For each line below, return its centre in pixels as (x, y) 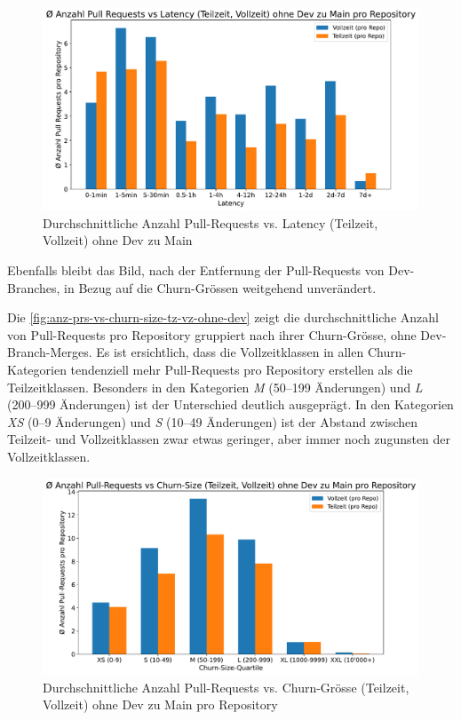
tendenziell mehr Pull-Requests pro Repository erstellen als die (242, 369)
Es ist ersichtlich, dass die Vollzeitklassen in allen (230, 352)
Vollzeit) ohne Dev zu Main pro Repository (160, 704)
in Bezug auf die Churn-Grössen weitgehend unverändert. (220, 287)
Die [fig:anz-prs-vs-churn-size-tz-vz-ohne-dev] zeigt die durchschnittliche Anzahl (223, 317)
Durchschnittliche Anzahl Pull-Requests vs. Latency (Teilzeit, (211, 222)
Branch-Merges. (50, 352)
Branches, (34, 287)
